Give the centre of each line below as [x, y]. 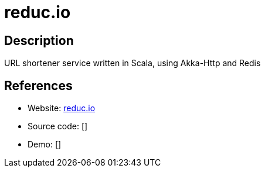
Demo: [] [45, 145]
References [38, 85]
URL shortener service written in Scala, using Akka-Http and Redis [132, 63]
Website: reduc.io [62, 108]
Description [39, 40]
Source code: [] [58, 126]
